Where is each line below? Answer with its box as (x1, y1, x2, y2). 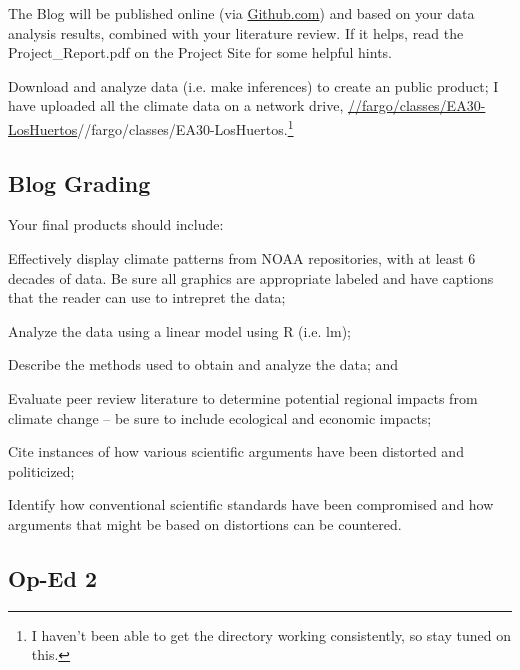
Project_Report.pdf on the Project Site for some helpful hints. (8, 42, 393, 63)
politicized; (8, 460, 75, 481)
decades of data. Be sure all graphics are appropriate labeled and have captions (8, 267, 494, 288)
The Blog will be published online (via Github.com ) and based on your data (8, 3, 475, 23)
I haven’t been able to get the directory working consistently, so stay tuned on (31, 624, 511, 645)
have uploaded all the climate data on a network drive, (8, 95, 344, 116)
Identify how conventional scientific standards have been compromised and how (8, 494, 494, 515)
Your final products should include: (8, 214, 224, 235)
